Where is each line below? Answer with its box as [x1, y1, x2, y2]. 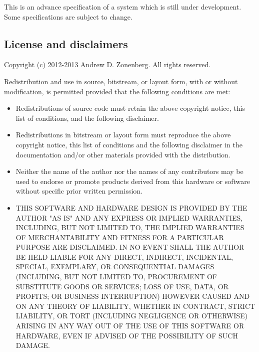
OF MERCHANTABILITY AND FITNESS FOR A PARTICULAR [15, 232, 224, 242]
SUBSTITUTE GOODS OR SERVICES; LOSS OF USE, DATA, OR [15, 281, 229, 291]
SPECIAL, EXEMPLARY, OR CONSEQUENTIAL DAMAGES [15, 261, 214, 272]
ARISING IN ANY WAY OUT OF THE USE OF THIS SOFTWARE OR [15, 320, 244, 331]
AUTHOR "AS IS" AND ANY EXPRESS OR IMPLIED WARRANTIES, [15, 212, 243, 223]
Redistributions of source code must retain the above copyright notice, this [15, 103, 245, 113]
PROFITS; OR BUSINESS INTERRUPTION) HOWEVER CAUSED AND [15, 291, 250, 301]
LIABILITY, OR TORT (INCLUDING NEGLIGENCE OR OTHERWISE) [15, 310, 248, 321]
